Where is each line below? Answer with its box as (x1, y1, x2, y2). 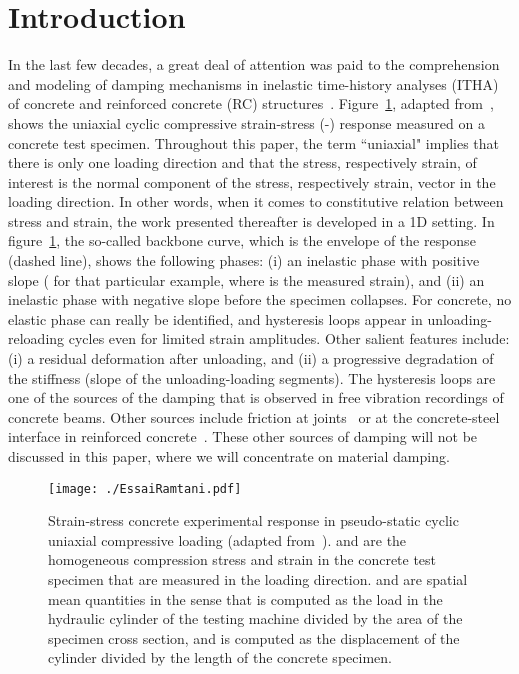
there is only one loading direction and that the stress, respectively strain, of (8, 152, 477, 173)
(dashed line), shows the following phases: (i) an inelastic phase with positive (8, 250, 480, 271)
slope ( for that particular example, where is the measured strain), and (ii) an (8, 269, 485, 290)
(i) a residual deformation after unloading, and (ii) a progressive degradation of (8, 348, 494, 369)
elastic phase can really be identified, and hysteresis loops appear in (8, 308, 423, 329)
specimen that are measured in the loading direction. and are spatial (48, 569, 468, 590)
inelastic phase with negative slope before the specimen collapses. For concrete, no (8, 289, 512, 310)
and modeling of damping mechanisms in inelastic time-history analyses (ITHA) (8, 73, 499, 94)
